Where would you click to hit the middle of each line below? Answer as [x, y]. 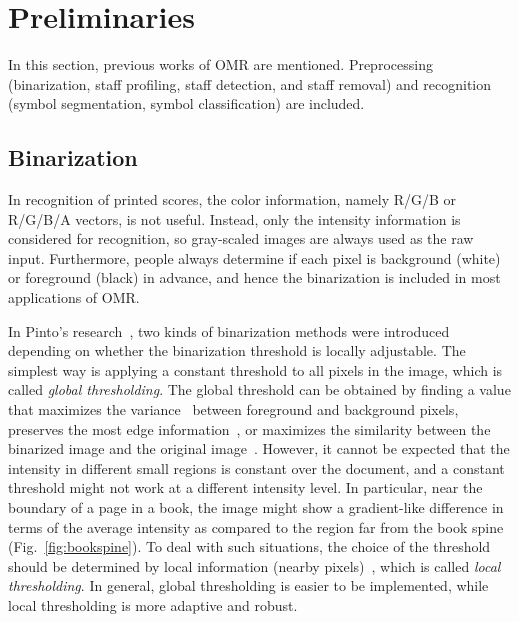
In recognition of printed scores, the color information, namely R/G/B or [232, 199]
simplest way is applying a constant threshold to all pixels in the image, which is [255, 369]
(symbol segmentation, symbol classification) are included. [186, 103]
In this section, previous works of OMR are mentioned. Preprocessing [220, 64]
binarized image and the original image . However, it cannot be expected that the [259, 448]
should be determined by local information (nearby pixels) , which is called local [254, 565]
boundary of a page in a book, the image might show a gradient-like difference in [256, 507]
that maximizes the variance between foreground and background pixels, [233, 409]
